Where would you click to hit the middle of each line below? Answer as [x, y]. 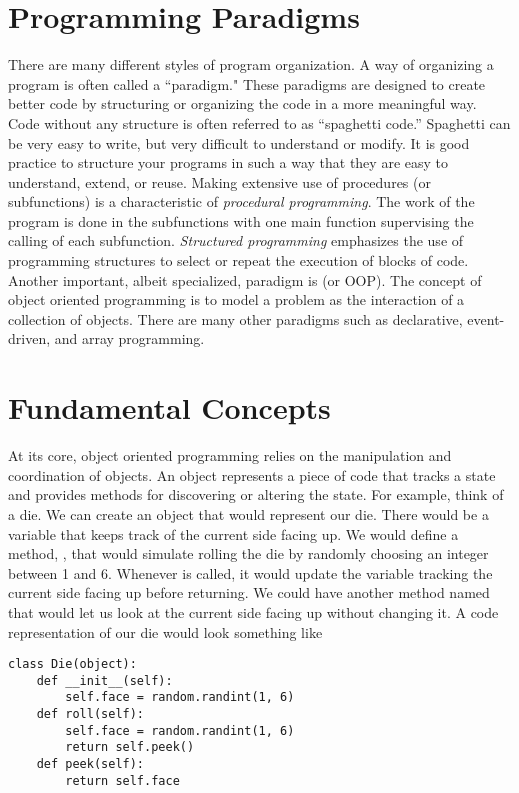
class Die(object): [72, 664]
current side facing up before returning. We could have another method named [249, 592]
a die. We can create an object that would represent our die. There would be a [248, 513]
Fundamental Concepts [169, 407]
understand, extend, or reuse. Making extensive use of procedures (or [219, 181]
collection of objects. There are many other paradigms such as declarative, [235, 318]
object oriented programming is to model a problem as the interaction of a [236, 299]
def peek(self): [90, 764]
